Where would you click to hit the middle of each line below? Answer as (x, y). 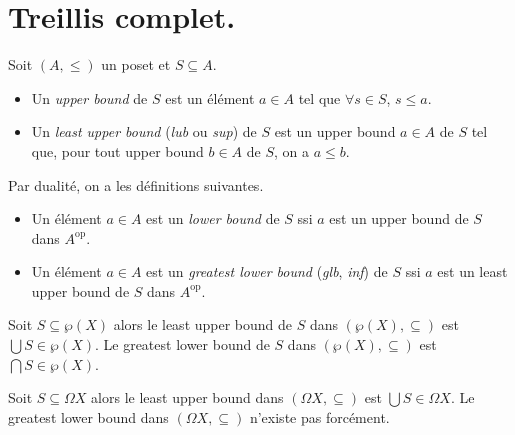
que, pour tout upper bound (117, 150)
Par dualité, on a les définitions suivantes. (136, 184)
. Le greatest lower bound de (182, 344)
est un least (472, 271)
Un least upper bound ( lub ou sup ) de (144, 131)
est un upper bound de (399, 218)
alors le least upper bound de (203, 324)
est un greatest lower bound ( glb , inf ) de (267, 271)
